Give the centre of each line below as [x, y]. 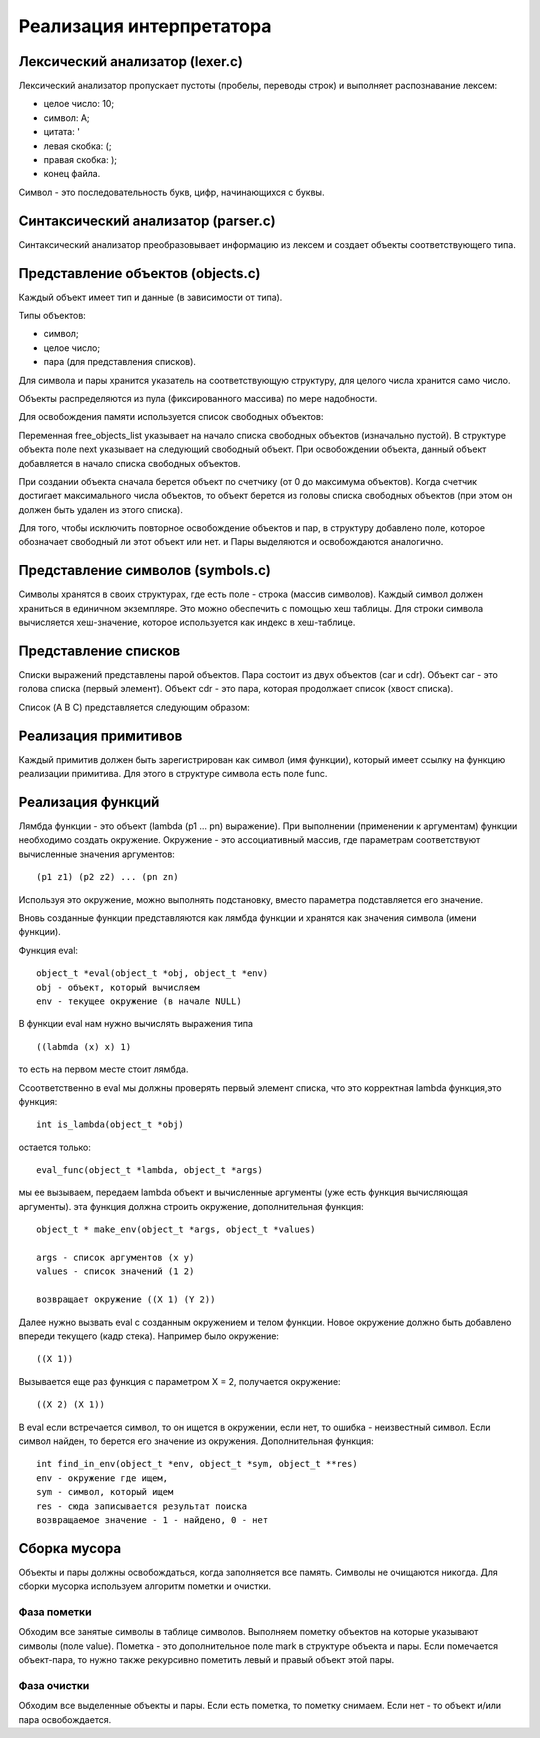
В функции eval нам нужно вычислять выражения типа [136, 1024]
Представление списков [99, 650]
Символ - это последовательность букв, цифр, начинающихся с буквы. [171, 192]
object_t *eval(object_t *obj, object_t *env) [152, 973]
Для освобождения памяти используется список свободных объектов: [171, 417]
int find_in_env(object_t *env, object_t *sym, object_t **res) [197, 1464]
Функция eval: [48, 950]
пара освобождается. [65, 1719]
